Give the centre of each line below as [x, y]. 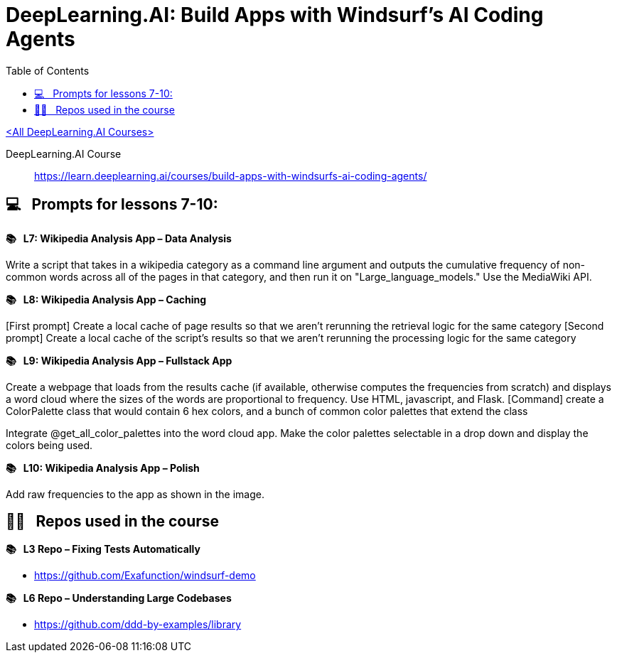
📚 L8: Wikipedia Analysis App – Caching [106, 299]
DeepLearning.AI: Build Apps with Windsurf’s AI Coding [275, 15]
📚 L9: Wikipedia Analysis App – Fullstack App [119, 360]
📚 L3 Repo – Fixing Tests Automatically [103, 549]
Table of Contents [48, 70]
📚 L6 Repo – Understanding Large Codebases [119, 598]
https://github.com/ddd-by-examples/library [138, 625]
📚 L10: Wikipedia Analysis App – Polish [103, 468]
